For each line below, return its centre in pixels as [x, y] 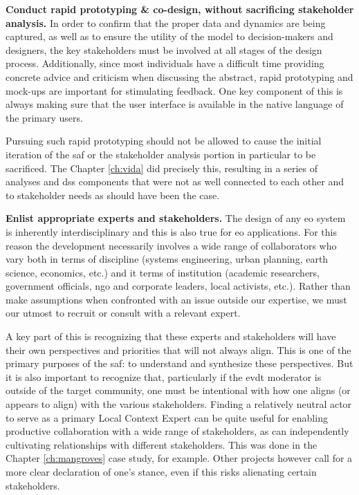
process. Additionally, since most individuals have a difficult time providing [165, 63]
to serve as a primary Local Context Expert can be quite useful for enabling [167, 417]
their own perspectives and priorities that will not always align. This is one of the [178, 349]
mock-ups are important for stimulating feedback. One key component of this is [174, 90]
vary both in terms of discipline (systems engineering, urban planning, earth [167, 259]
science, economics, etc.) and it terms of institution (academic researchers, [163, 272]
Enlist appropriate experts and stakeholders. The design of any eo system [176, 218]
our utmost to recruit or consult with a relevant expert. [123, 313]
